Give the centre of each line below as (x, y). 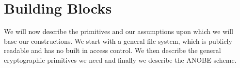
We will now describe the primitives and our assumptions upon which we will (119, 31)
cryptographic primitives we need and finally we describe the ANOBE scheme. (120, 59)
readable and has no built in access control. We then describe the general (112, 50)
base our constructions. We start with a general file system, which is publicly (118, 41)
